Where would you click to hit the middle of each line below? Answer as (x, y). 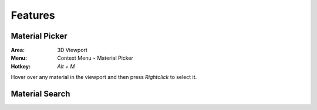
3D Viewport (72, 50)
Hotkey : (21, 66)
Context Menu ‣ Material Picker (95, 58)
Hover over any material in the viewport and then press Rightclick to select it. (104, 77)
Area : (18, 50)
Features (33, 15)
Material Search (41, 94)
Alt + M (66, 66)
